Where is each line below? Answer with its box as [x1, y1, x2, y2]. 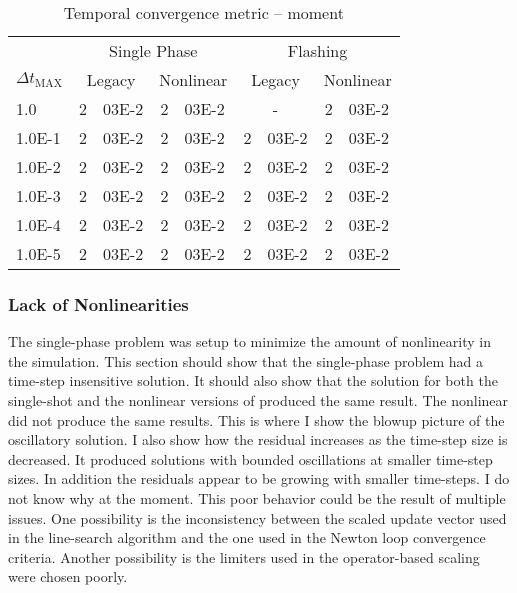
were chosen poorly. [8, 566, 128, 587]
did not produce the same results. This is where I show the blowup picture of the [8, 409, 505, 430]
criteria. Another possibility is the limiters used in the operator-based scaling [8, 546, 480, 567]
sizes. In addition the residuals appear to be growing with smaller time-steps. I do [8, 468, 510, 489]
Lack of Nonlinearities [8, 291, 189, 316]
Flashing [287, 39, 348, 62]
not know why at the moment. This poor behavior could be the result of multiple [8, 487, 506, 508]
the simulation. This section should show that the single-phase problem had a [8, 350, 484, 371]
